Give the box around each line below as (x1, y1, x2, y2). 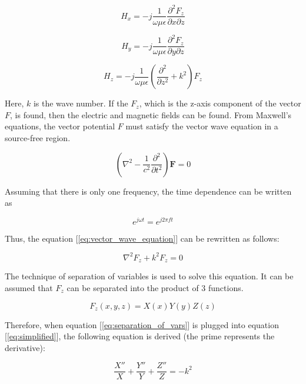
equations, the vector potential (5, 120, 115, 132)
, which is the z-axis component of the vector (139, 97, 301, 109)
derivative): (5, 341, 45, 353)
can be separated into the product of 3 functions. (66, 281, 244, 293)
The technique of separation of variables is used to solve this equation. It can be (5, 270, 294, 282)
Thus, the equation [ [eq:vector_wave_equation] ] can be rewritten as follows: (5, 232, 280, 244)
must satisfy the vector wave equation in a (125, 120, 278, 132)
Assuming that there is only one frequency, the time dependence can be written (5, 185, 292, 197)
